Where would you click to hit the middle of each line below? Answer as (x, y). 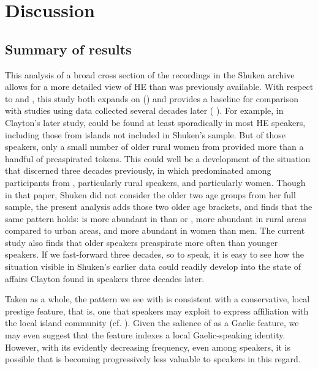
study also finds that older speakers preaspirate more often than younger (142, 242)
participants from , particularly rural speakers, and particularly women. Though (155, 182)
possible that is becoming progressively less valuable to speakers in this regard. (153, 359)
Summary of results (68, 49)
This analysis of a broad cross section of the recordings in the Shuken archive (150, 74)
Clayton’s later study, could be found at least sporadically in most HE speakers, (155, 122)
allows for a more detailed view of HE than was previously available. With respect (159, 87)
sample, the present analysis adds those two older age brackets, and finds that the (159, 207)
